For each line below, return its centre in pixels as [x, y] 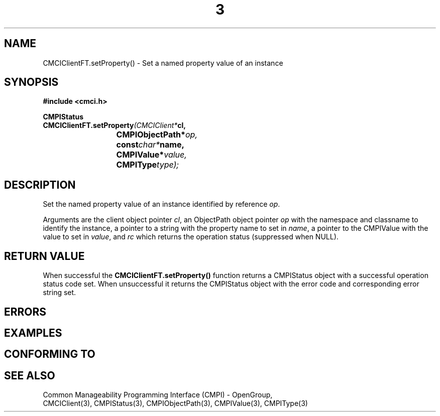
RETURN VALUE [44, 256]
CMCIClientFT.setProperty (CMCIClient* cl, [114, 125]
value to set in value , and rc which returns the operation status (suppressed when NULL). [191, 237]
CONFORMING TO [50, 354]
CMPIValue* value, [151, 155]
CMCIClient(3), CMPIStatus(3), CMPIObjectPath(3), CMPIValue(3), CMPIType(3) [175, 403]
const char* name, [150, 145]
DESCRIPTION [40, 185]
